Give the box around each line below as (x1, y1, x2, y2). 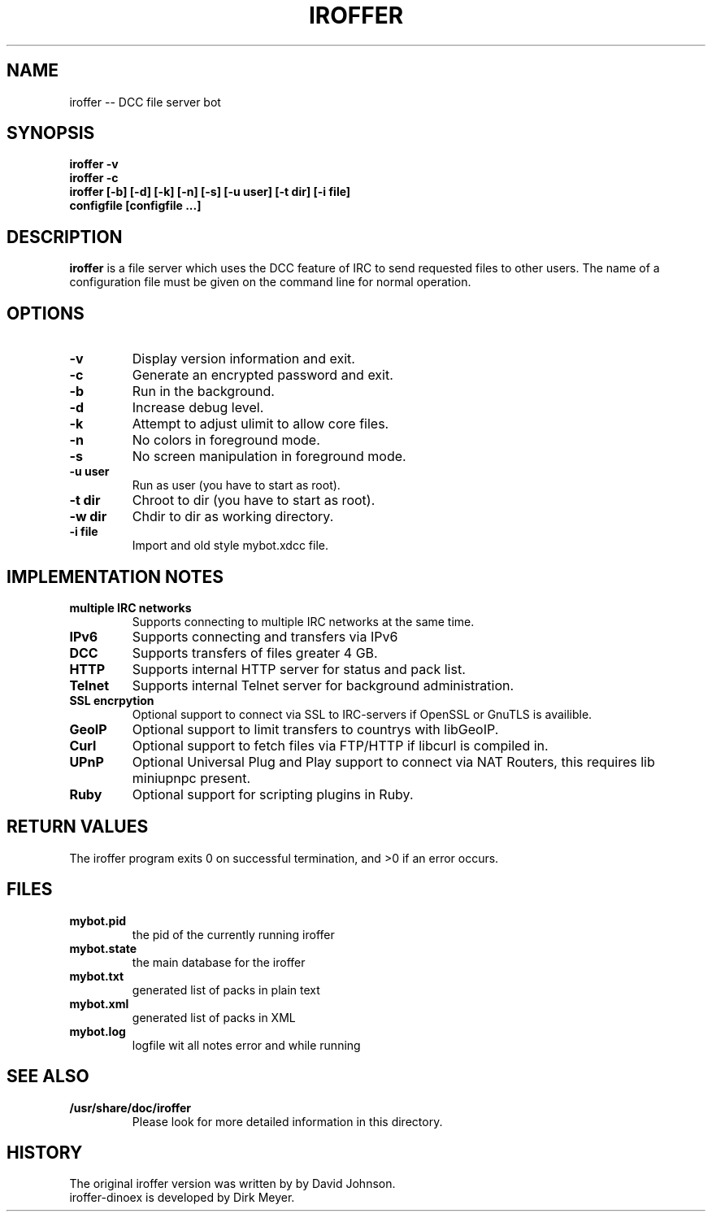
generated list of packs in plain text (132, 982, 320, 997)
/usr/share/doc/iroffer (69, 1100, 192, 1115)
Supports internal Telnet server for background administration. (132, 676, 514, 694)
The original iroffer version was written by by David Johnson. (69, 1177, 396, 1191)
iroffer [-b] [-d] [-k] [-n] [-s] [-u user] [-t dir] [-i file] (69, 185, 351, 199)
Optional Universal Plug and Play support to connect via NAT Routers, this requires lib (132, 753, 655, 770)
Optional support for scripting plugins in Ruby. (132, 785, 414, 803)
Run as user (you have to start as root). (132, 478, 341, 493)
